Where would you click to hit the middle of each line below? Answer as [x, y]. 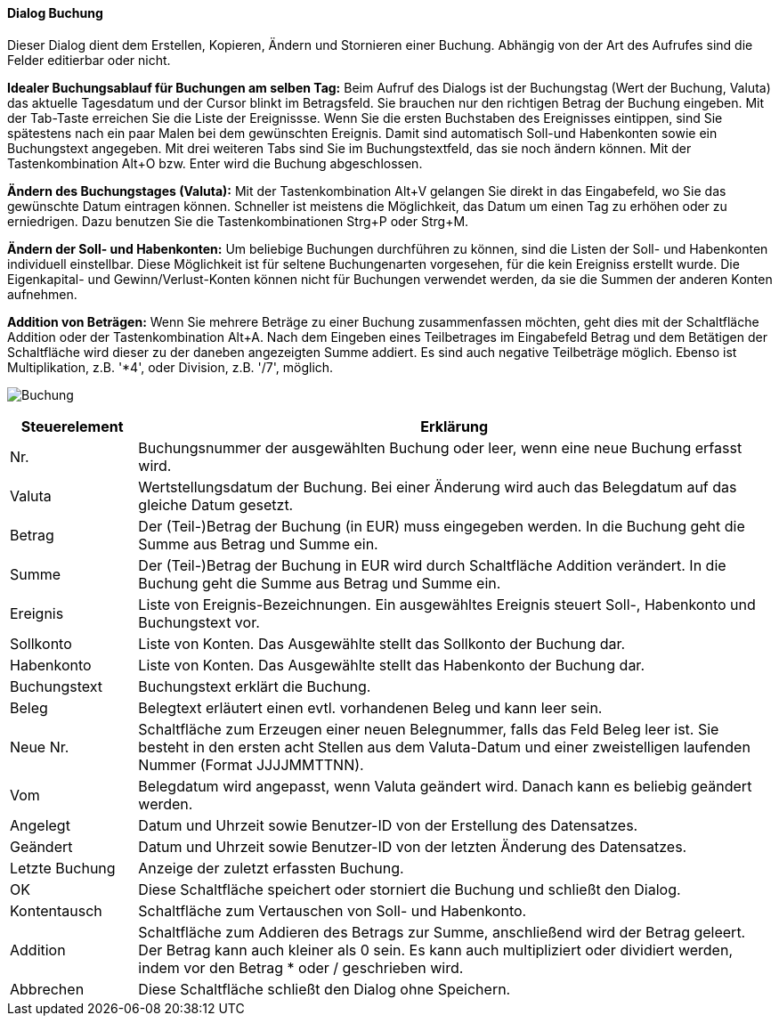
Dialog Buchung [55, 13]
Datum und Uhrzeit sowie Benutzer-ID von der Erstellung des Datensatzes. [388, 825]
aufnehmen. [42, 294]
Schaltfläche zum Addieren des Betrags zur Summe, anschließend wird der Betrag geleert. [442, 932]
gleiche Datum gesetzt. [216, 504]
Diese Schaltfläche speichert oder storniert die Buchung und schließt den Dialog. [410, 889]
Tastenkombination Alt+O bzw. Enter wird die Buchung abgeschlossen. [215, 163]
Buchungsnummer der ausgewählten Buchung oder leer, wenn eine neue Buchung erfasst [440, 447]
